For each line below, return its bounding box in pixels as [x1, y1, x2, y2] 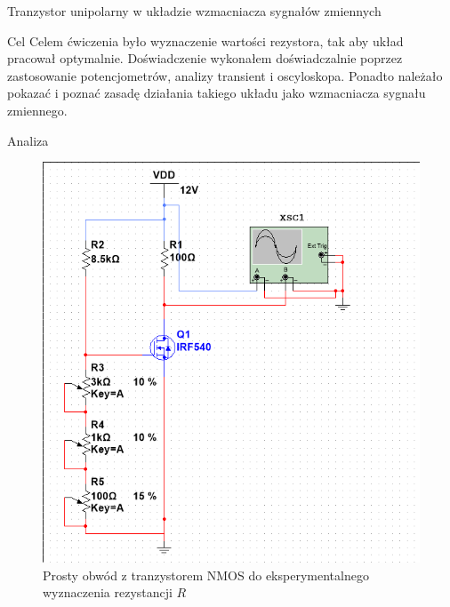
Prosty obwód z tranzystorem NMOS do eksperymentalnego [43, 565, 369, 584]
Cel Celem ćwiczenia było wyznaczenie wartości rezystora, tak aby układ [7, 31, 404, 50]
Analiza [7, 131, 49, 149]
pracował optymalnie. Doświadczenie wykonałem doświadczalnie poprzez [7, 49, 403, 68]
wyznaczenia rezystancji [43, 583, 173, 602]
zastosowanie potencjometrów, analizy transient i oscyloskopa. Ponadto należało [7, 66, 443, 84]
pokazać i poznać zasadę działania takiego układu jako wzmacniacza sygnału [7, 84, 426, 102]
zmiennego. [7, 100, 68, 119]
